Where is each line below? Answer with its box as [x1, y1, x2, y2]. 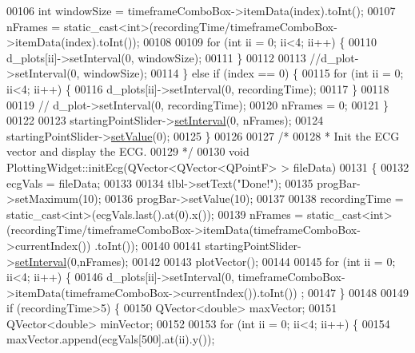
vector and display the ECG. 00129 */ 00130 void [6, 143, 249, 160]
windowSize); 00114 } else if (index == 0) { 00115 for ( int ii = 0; [83, 65, 404, 81]
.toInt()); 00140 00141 [94, 236, 202, 253]
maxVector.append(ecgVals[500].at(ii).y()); [6, 331, 215, 347]
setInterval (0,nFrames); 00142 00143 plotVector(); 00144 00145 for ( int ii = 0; [14, 252, 396, 269]
